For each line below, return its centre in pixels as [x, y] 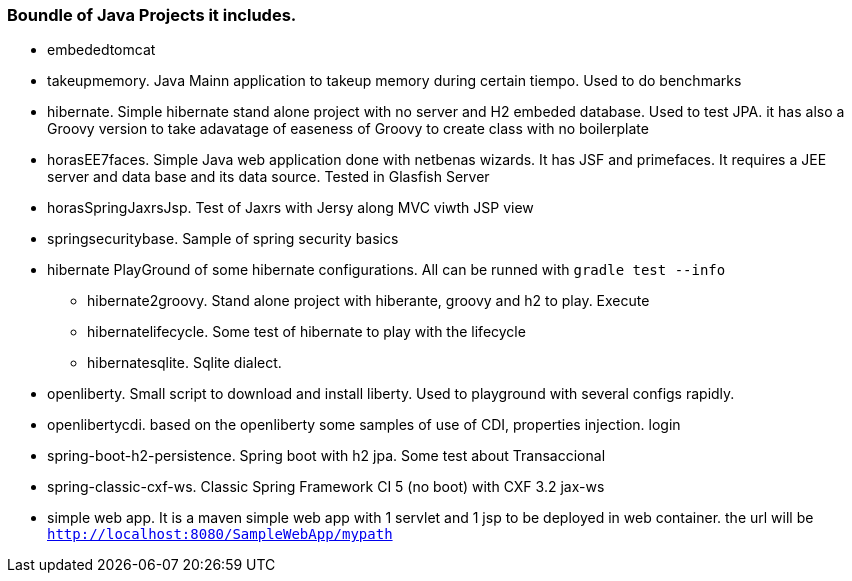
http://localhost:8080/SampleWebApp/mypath [220, 534]
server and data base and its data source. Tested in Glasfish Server [268, 177]
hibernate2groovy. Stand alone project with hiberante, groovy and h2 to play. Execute [368, 301]
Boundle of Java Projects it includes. [152, 15]
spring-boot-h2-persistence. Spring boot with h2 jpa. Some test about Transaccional [326, 456]
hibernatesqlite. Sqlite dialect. [184, 363]
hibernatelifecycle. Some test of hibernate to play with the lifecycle [306, 332]
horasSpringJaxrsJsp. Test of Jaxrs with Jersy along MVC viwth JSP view [290, 208]
